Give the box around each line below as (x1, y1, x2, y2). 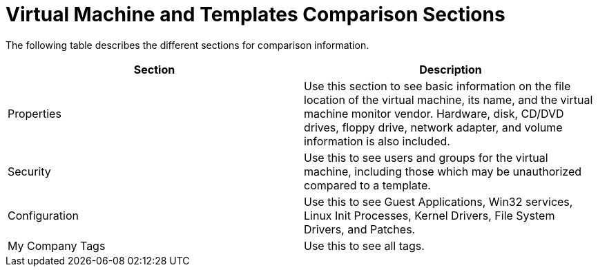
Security (8, 164, 51, 178)
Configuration (8, 208, 79, 222)
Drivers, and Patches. (304, 222, 416, 236)
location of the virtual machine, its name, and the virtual (304, 92, 593, 107)
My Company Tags (8, 238, 106, 253)
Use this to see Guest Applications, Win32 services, (304, 194, 573, 209)
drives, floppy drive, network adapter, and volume (304, 120, 563, 134)
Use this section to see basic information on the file (304, 79, 571, 93)
